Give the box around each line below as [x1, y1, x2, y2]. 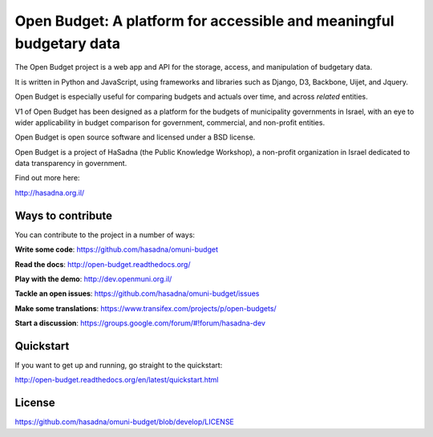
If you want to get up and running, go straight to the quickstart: [14, 361, 223, 370]
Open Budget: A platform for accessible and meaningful [14, 12, 395, 30]
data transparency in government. [14, 159, 127, 168]
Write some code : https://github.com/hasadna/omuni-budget [14, 245, 218, 254]
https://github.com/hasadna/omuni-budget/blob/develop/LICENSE [14, 417, 234, 427]
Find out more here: [14, 173, 80, 183]
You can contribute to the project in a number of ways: [14, 229, 196, 240]
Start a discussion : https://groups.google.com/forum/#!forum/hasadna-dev [14, 318, 266, 328]
